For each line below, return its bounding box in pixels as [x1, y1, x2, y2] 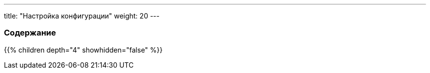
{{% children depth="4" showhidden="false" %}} [4, 45, 163, 54]
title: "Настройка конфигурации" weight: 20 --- [4, 12, 160, 20]
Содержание [4, 28, 56, 38]
